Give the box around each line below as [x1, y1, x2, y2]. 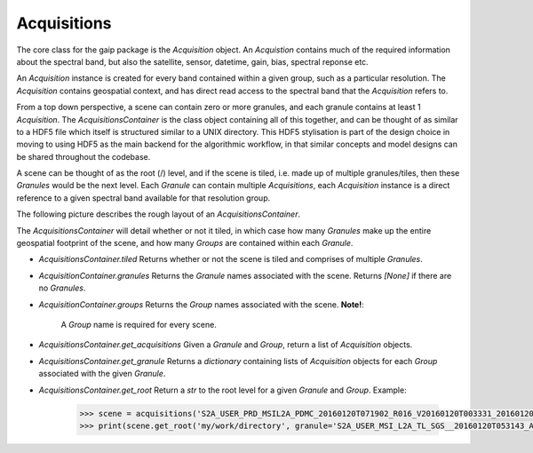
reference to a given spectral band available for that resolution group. [16, 192, 271, 203]
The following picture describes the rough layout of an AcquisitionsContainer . [16, 209, 301, 219]
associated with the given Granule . [38, 369, 166, 379]
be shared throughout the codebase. [16, 151, 151, 162]
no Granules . [38, 282, 86, 293]
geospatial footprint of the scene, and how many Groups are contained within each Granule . [16, 238, 354, 249]
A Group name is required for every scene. [60, 319, 217, 330]
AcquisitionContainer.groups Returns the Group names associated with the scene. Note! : [38, 298, 364, 310]
